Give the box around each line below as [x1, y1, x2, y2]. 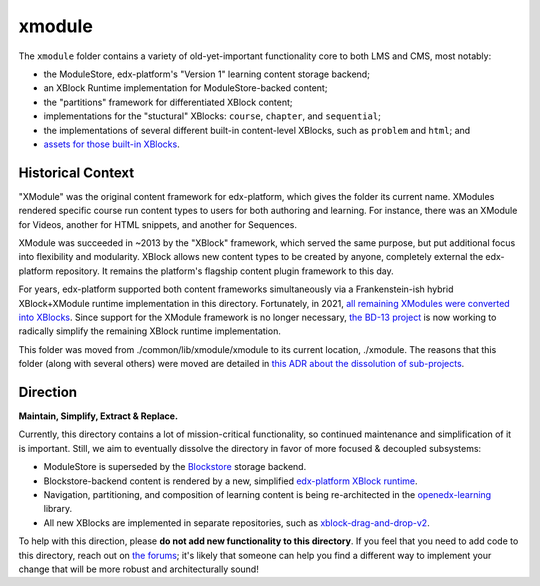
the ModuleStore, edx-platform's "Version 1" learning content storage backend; [43, 68, 370, 80]
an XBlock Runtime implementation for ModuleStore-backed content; [43, 82, 328, 94]
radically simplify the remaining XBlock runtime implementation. [18, 325, 282, 337]
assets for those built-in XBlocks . [43, 138, 180, 150]
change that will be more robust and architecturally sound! [18, 563, 259, 575]
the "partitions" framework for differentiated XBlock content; [43, 96, 293, 108]
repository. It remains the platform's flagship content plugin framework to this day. [55, 265, 394, 277]
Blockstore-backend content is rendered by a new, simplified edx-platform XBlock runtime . [43, 475, 419, 487]
